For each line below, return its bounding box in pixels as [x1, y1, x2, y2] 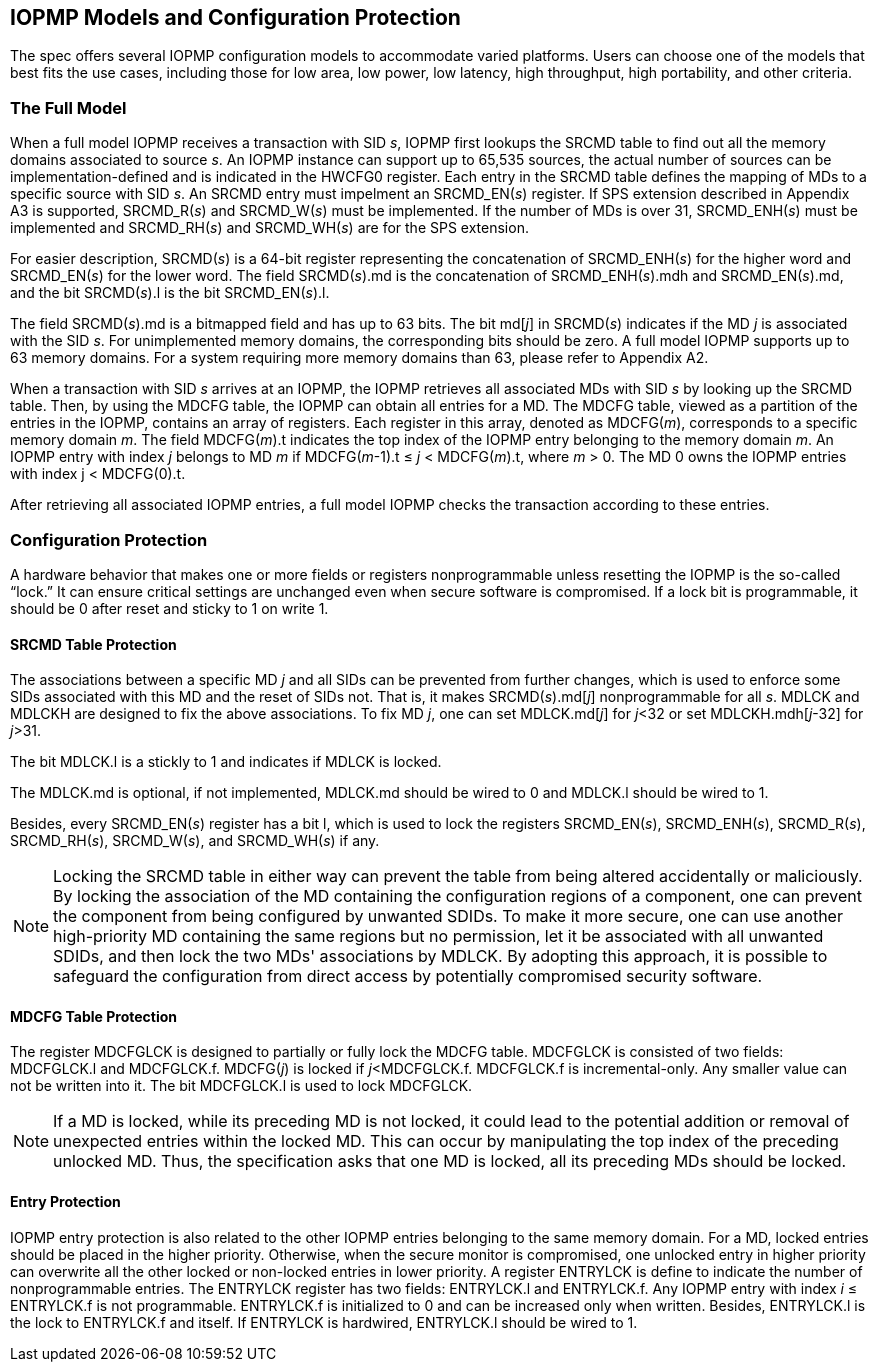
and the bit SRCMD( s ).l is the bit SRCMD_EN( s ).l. [10, 284, 330, 302]
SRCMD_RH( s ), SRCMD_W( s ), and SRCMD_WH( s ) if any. [10, 832, 380, 850]
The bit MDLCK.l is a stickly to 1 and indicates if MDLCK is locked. [10, 753, 442, 771]
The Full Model [10, 97, 127, 118]
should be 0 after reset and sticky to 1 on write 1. [10, 599, 329, 617]
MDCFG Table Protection [10, 1007, 178, 1025]
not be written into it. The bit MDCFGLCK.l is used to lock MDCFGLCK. [10, 1077, 473, 1095]
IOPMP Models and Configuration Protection [10, 5, 461, 30]
